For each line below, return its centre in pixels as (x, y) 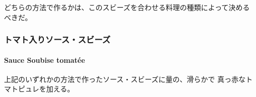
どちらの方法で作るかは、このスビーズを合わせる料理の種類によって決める (127, 7)
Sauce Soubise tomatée (45, 60)
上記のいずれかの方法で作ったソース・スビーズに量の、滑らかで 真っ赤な (125, 79)
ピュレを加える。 (46, 89)
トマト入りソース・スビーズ (57, 39)
